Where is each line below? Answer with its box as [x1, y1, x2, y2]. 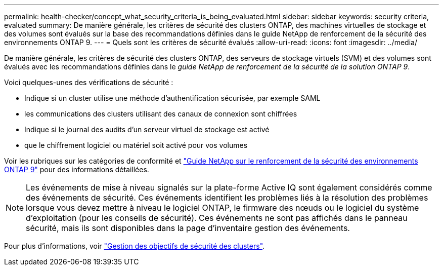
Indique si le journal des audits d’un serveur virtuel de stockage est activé [24, 125, 270, 134]
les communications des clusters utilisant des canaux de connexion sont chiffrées [24, 109, 297, 118]
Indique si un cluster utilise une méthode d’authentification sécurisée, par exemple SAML [24, 94, 321, 102]
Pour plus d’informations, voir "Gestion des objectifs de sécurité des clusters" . [4, 242, 265, 250]
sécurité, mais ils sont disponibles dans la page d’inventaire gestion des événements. [26, 223, 350, 233]
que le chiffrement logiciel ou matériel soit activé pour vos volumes [24, 141, 248, 149]
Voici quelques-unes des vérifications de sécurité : [4, 78, 173, 87]
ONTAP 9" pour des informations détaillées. [4, 165, 149, 174]
